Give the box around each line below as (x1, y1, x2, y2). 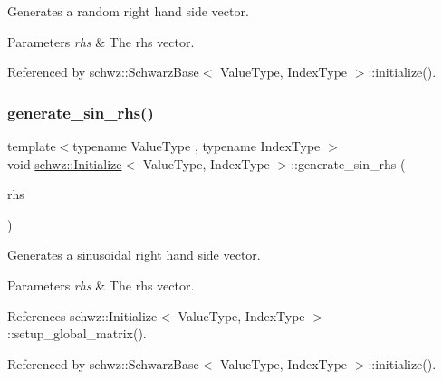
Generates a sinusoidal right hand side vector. (7, 245, 261, 264)
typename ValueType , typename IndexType (72, 137, 321, 155)
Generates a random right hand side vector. (7, 2, 249, 20)
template (7, 137, 56, 155)
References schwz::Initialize (7, 306, 158, 325)
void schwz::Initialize (7, 154, 122, 173)
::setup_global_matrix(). (7, 324, 147, 343)
